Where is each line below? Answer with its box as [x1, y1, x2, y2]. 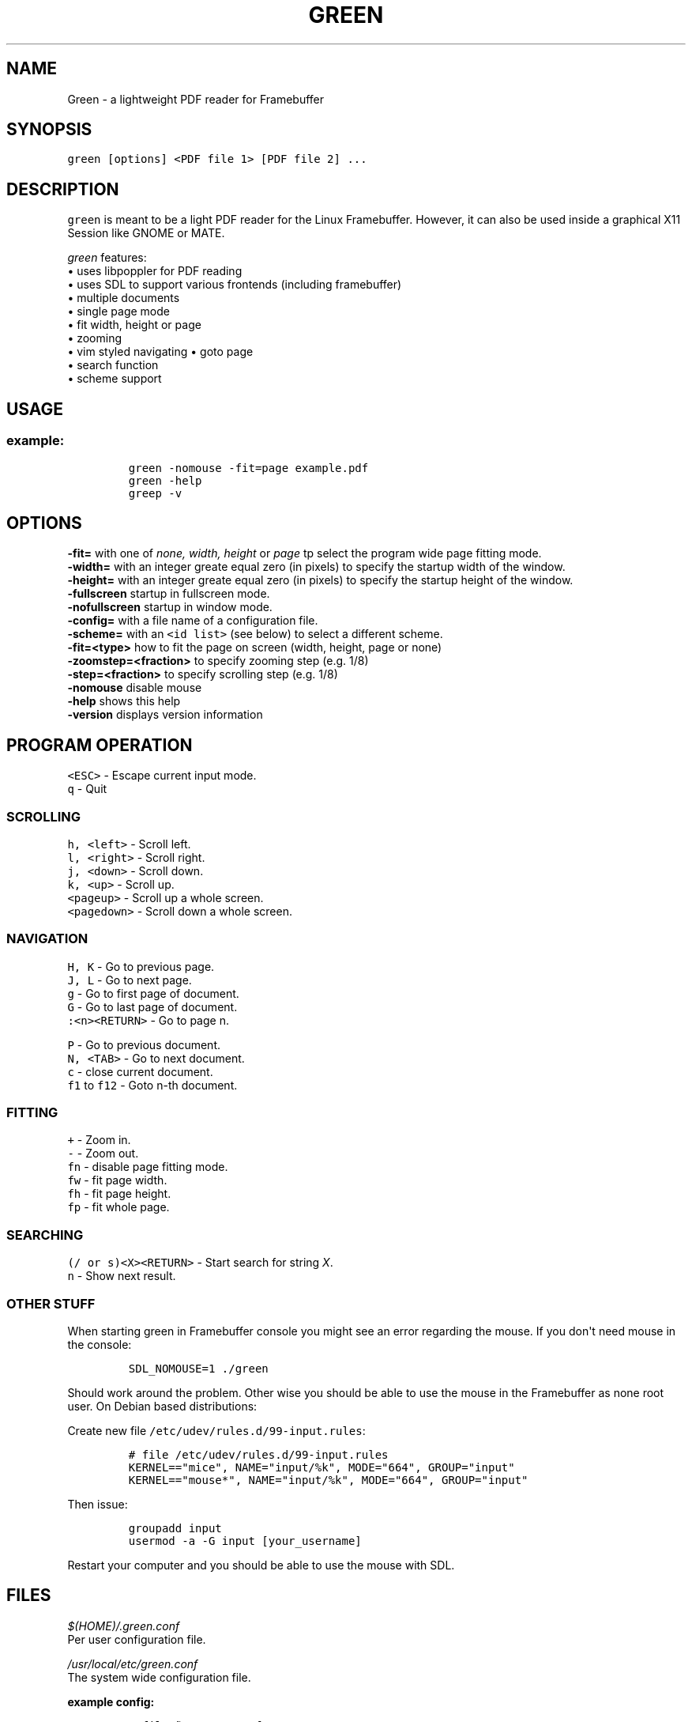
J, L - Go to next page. [67, 972, 192, 987]
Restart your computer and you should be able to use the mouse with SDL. [67, 1558, 455, 1572]
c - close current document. [67, 1064, 213, 1078]
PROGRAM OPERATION [6, 734, 193, 755]
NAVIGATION [6, 931, 88, 947]
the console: [67, 1337, 132, 1351]
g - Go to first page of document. [67, 986, 239, 1000]
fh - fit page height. [67, 1187, 171, 1201]
